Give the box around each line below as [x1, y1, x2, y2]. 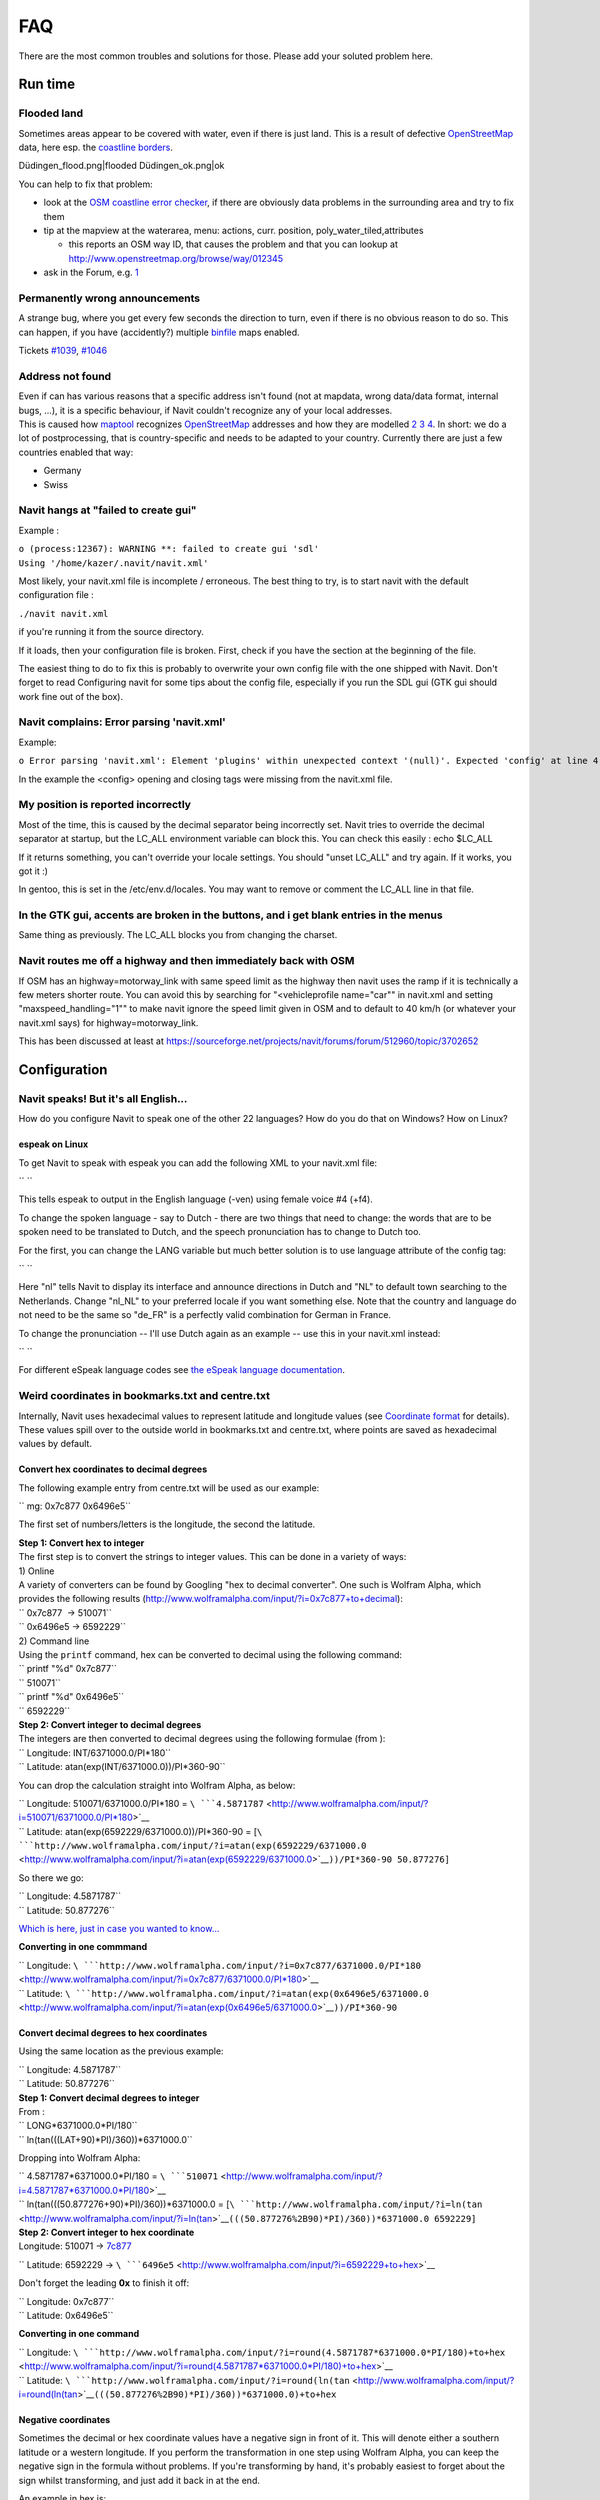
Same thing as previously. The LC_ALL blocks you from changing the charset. [18, 929, 338, 941]
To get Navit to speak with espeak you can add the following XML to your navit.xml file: [18, 1156, 378, 1169]
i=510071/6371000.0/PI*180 [18, 1811, 134, 1824]
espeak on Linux [18, 1138, 89, 1150]
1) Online [18, 1565, 55, 1577]
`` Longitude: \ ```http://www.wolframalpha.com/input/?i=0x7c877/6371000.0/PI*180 [18, 1959, 422, 1971]
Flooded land [18, 106, 84, 120]
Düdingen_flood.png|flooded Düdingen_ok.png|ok [18, 160, 225, 172]
